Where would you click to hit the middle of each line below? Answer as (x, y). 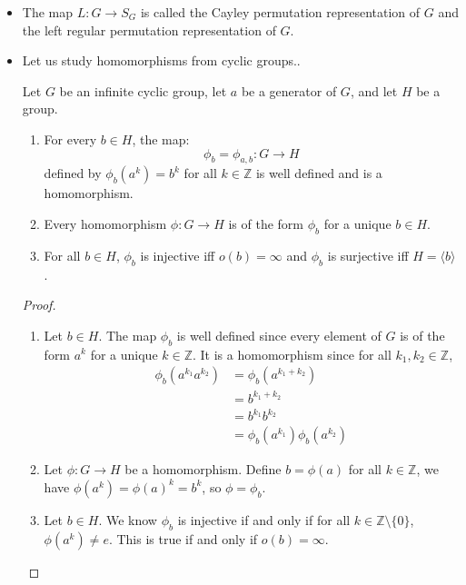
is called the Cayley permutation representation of (280, 12)
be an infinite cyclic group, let (143, 90)
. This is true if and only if (183, 538)
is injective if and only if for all (264, 519)
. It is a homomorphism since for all (292, 354)
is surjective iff (368, 255)
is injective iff (178, 255)
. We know (128, 519)
